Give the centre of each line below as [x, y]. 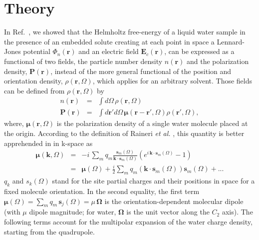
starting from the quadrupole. [49, 231]
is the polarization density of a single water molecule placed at [152, 123]
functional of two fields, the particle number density [83, 61]
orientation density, [33, 81]
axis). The [237, 212]
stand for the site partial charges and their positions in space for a [153, 181]
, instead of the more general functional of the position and [141, 71]
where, [14, 123]
